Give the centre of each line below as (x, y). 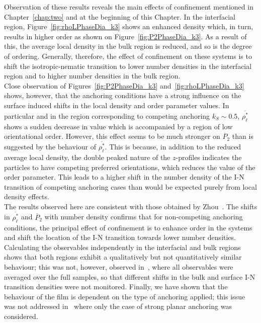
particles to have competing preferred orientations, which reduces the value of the (130, 167)
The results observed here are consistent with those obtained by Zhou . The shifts (131, 206)
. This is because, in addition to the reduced (173, 147)
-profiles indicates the (209, 157)
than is (243, 136)
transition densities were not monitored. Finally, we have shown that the (116, 287)
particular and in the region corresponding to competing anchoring (107, 115)
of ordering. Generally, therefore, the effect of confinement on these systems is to (128, 56)
